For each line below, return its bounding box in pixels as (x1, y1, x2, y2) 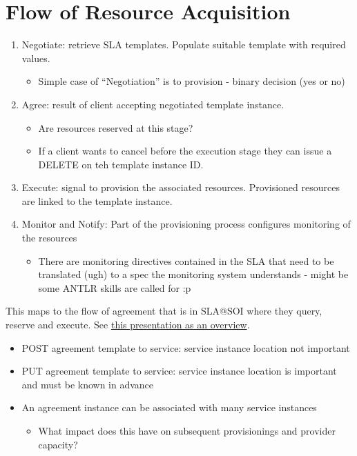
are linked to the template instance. (21, 193, 173, 208)
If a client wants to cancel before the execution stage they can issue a (38, 143, 332, 158)
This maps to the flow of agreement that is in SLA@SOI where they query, (6, 304, 322, 318)
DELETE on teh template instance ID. (38, 157, 204, 171)
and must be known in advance (21, 377, 154, 391)
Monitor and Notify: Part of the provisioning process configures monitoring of (21, 217, 351, 231)
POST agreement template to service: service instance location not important (21, 340, 350, 355)
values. (21, 50, 50, 65)
